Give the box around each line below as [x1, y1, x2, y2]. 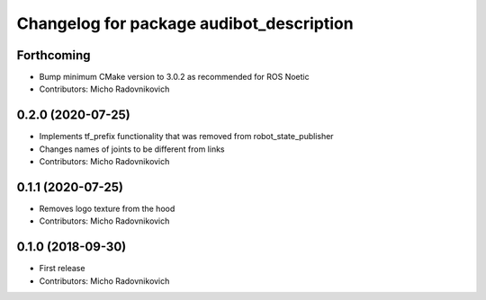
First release [39, 263, 85, 274]
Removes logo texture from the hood [39, 203, 175, 215]
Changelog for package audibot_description [16, 13, 355, 33]
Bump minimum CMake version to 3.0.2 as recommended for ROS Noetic [39, 72, 310, 83]
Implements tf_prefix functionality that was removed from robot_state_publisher [39, 131, 334, 142]
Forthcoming [16, 48, 91, 63]
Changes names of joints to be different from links [39, 144, 225, 154]
